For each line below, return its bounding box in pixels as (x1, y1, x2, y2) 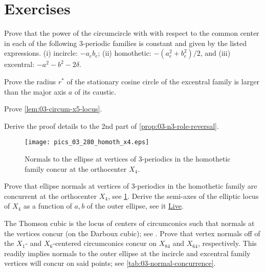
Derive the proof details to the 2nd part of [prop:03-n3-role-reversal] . (4, 120, 219, 131)
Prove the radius (4, 76, 56, 86)
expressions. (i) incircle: (4, 48, 78, 58)
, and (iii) (200, 48, 231, 58)
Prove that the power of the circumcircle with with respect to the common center (4, 28, 259, 38)
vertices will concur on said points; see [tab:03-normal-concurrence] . (4, 258, 216, 268)
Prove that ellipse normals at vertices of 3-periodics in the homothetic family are (4, 180, 257, 191)
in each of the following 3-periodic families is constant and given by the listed (4, 37, 247, 48)
